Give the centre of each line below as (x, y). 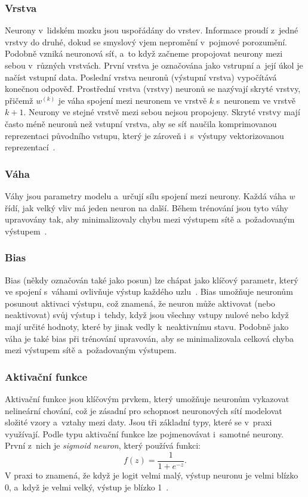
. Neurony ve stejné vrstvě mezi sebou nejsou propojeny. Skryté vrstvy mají (162, 112)
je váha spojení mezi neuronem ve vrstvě (133, 100)
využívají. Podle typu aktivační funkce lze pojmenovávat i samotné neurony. (144, 433)
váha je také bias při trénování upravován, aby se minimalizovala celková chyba (150, 338)
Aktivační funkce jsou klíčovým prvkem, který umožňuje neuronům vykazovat (147, 398)
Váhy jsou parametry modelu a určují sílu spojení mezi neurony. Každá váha (146, 195)
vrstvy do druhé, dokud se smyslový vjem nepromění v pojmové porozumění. (146, 41)
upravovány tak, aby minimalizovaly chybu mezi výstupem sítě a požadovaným (150, 219)
